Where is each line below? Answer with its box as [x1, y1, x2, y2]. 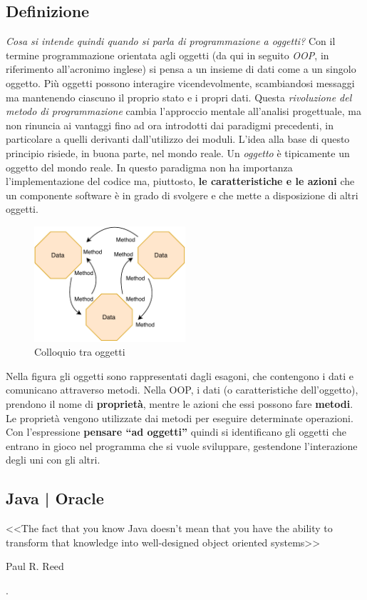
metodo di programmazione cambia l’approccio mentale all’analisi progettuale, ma [6, 104, 361, 119]
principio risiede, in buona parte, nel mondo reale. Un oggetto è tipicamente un [6, 145, 350, 160]
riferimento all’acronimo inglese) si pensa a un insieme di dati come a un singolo [6, 61, 356, 76]
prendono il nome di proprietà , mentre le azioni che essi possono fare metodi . [6, 396, 353, 411]
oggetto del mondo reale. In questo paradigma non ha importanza [6, 159, 293, 174]
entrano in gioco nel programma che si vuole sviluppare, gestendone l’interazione [6, 438, 358, 453]
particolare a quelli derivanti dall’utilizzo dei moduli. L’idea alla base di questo [6, 131, 350, 146]
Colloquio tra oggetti [34, 344, 125, 359]
